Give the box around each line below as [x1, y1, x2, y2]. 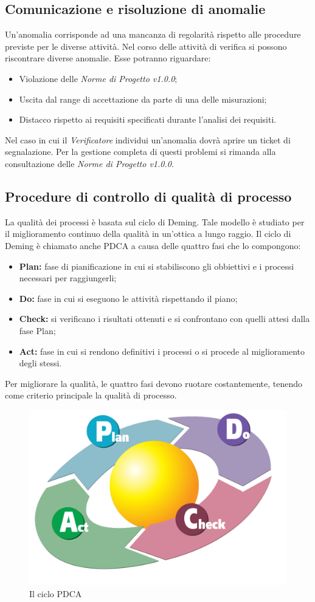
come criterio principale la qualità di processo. [5, 389, 177, 402]
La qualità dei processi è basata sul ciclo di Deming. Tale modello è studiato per [5, 215, 305, 228]
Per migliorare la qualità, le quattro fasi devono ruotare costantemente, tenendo [5, 377, 303, 389]
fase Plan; [19, 324, 56, 337]
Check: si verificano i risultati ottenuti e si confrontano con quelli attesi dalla [19, 312, 310, 325]
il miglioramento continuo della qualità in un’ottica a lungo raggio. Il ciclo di [5, 227, 291, 240]
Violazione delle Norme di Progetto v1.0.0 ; [19, 72, 178, 84]
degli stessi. [19, 357, 62, 369]
